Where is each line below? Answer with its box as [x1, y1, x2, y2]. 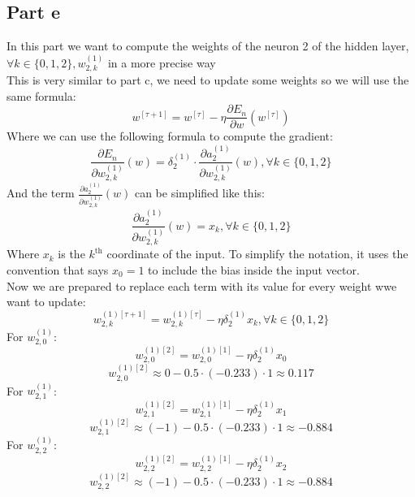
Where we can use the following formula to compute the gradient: [6, 127, 333, 145]
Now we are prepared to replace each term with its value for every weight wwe [6, 277, 397, 294]
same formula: [6, 87, 76, 104]
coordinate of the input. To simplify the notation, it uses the [106, 245, 409, 262]
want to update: [6, 293, 86, 310]
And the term [6, 184, 75, 201]
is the [58, 245, 85, 262]
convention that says [6, 261, 109, 278]
